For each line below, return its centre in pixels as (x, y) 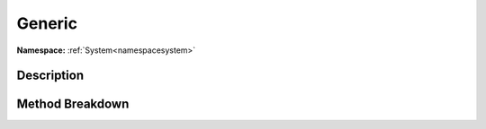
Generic (47, 23)
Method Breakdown (73, 104)
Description (50, 76)
